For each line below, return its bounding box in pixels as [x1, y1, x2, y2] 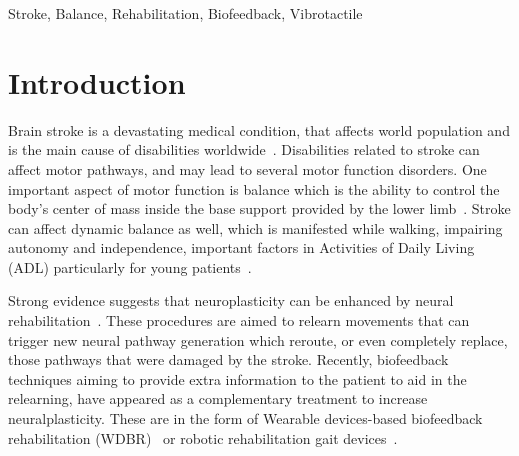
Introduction [8, 61, 186, 102]
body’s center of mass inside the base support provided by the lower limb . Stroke [8, 198, 511, 219]
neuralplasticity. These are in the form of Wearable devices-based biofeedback [8, 408, 483, 429]
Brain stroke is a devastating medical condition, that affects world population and [8, 119, 510, 140]
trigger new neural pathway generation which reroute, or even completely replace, [8, 329, 508, 350]
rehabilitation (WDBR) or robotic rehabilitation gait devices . [8, 427, 398, 448]
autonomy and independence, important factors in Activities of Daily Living [8, 237, 475, 258]
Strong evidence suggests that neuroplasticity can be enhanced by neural [8, 290, 454, 311]
